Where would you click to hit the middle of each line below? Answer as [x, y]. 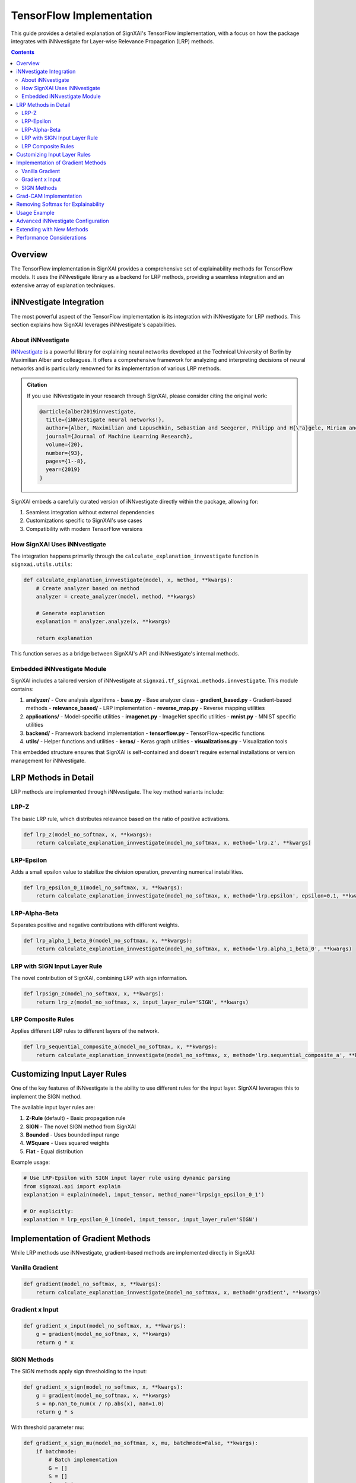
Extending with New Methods [52, 229]
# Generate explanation [70, 613]
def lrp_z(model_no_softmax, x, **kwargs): [88, 834]
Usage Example [35, 212]
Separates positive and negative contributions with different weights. [95, 925]
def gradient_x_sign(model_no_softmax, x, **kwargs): [103, 1387]
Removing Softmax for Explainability [61, 204]
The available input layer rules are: [53, 1107]
